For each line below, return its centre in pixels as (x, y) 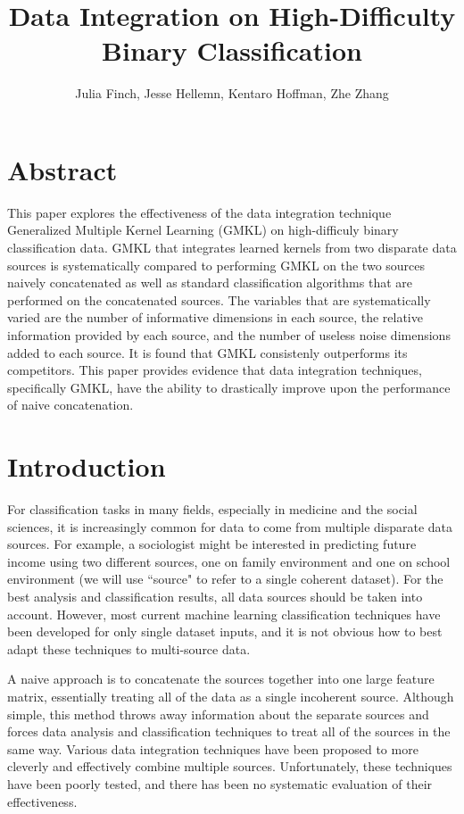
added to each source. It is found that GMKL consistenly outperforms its (207, 352)
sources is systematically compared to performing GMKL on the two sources (216, 265)
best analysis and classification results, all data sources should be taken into (215, 597)
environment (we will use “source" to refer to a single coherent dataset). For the (225, 579)
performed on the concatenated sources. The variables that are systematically (219, 299)
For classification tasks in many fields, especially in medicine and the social (212, 509)
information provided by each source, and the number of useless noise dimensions (229, 335)
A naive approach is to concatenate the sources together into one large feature (221, 679)
